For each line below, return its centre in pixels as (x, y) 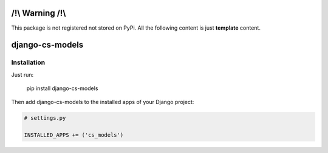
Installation (28, 62)
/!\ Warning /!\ (39, 13)
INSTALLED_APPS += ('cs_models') (74, 135)
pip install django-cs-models (62, 88)
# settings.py (45, 118)
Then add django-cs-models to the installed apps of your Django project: (103, 102)
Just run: (22, 74)
